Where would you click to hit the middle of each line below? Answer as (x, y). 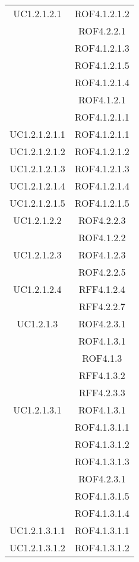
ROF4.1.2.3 (102, 255)
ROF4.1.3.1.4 (102, 513)
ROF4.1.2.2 (102, 237)
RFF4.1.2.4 (102, 289)
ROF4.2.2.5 (102, 272)
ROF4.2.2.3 (102, 220)
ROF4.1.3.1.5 (102, 496)
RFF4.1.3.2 (102, 375)
